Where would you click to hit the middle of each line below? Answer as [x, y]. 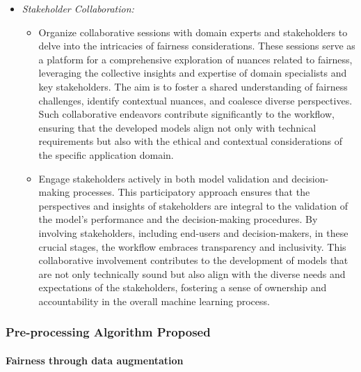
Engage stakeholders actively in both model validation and [163, 178]
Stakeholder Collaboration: [78, 8]
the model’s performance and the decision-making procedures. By [178, 219]
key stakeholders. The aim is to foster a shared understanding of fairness [193, 86]
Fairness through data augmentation [95, 360]
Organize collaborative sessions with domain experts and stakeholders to [193, 32]
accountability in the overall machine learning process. [154, 301]
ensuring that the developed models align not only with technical [177, 127]
